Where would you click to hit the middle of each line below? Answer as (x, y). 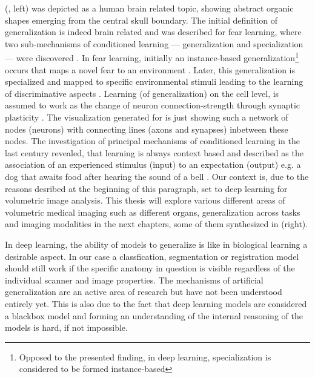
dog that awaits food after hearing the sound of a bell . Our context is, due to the (157, 176)
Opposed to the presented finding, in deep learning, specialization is (145, 356)
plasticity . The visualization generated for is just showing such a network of (147, 117)
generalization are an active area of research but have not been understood (144, 292)
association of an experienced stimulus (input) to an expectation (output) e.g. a (153, 164)
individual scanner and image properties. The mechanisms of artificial (134, 280)
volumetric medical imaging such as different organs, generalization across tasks (153, 212)
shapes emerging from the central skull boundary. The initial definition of (141, 20)
